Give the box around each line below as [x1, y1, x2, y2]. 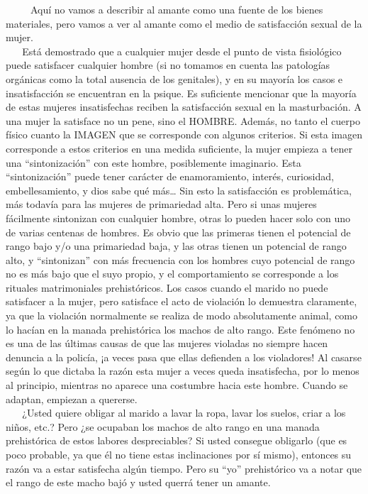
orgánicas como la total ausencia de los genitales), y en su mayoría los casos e [6, 71, 343, 86]
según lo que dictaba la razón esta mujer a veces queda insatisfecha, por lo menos [6, 363, 359, 378]
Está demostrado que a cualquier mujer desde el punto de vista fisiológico [22, 43, 342, 58]
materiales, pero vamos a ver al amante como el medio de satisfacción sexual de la [6, 16, 362, 31]
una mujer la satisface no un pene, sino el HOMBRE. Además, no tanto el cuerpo [6, 113, 360, 128]
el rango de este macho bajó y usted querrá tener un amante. [6, 475, 271, 490]
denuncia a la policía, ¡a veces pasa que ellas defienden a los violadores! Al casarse [6, 349, 362, 364]
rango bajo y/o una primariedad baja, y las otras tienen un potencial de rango [6, 238, 347, 253]
